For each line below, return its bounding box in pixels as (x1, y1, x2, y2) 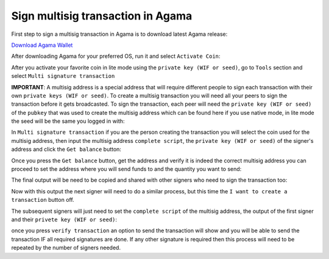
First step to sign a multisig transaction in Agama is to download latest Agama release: (11, 30, 228, 38)
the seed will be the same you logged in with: (11, 117, 125, 125)
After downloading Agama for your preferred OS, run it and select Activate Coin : (11, 52, 221, 60)
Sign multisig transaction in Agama (11, 9, 193, 22)
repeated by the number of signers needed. (11, 244, 121, 252)
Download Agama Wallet (11, 41, 73, 49)
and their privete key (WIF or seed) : (11, 216, 118, 223)
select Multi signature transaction (11, 72, 115, 80)
